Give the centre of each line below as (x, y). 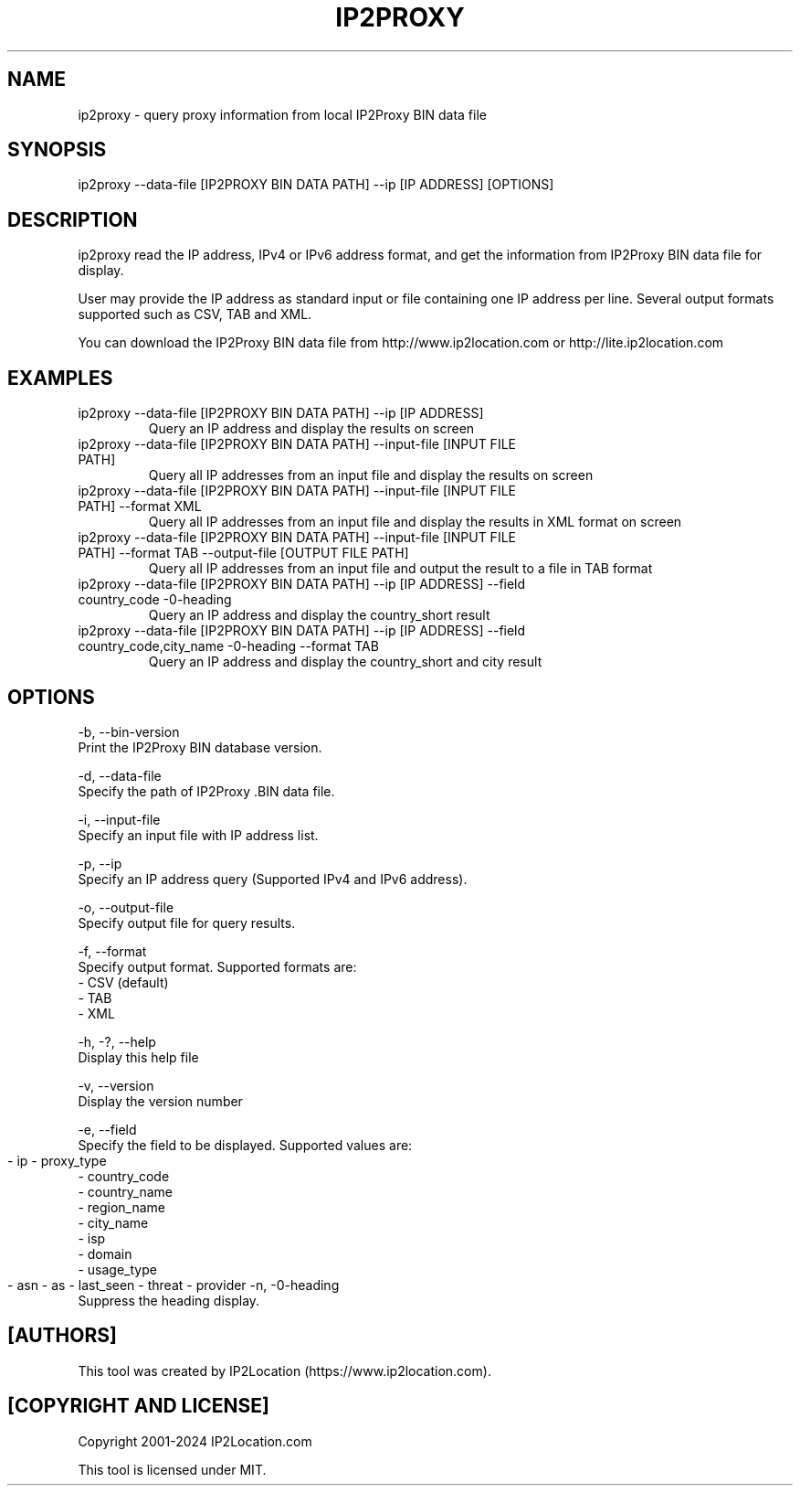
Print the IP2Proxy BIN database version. (200, 747)
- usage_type (117, 1269)
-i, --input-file (119, 819)
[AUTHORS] (62, 1336)
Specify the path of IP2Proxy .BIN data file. (206, 791)
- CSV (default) (123, 982)
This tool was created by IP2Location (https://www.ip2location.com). (284, 1370)
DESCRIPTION (73, 219)
